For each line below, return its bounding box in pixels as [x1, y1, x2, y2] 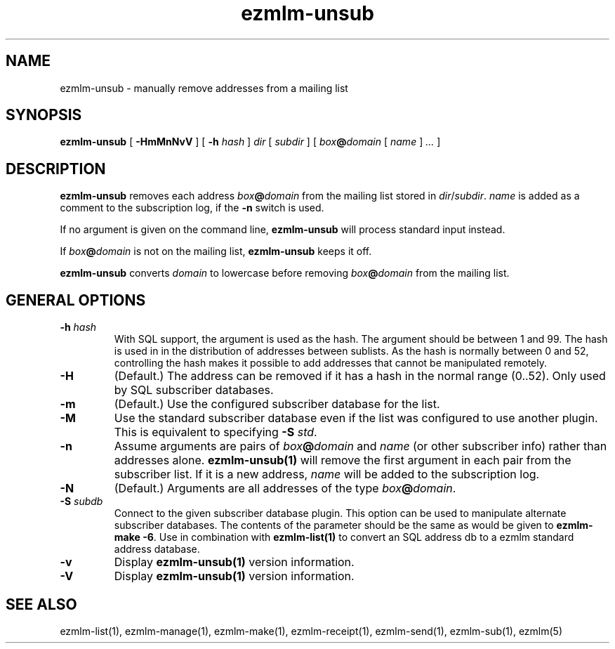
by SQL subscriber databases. [114, 383, 274, 398]
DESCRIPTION [6, 159, 106, 178]
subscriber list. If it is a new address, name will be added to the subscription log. [114, 467, 540, 482]
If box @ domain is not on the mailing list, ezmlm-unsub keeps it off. [60, 245, 372, 258]
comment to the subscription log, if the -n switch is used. [60, 202, 324, 214]
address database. [114, 543, 200, 556]
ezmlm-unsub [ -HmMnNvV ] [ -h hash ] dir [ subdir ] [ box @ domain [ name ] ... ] [60, 136, 441, 148]
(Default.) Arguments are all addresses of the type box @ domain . [114, 481, 456, 496]
